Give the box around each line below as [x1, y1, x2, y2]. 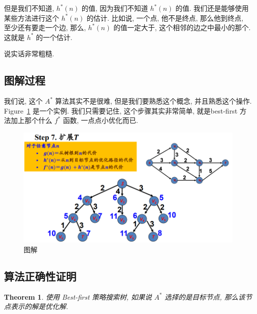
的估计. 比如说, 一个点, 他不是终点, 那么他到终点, [86, 12, 244, 23]
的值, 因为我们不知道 [81, 3, 148, 13]
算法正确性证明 [4, 268, 76, 283]
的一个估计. [36, 32, 72, 42]
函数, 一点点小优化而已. [63, 115, 138, 125]
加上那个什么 [10, 115, 52, 125]
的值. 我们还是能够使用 [175, 3, 249, 13]
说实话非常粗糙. [4, 48, 54, 59]
